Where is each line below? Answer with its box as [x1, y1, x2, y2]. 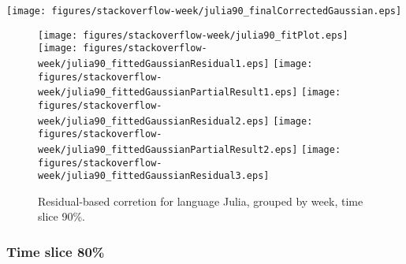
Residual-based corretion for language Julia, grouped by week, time [38, 192, 363, 209]
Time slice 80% [6, 241, 105, 261]
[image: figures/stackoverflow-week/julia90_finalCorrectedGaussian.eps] [6, 6, 402, 17]
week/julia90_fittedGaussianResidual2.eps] [38, 115, 270, 127]
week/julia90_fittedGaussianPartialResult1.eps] [38, 87, 298, 99]
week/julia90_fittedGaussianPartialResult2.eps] [38, 143, 298, 155]
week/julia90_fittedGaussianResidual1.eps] [38, 58, 270, 69]
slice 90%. [38, 208, 85, 225]
